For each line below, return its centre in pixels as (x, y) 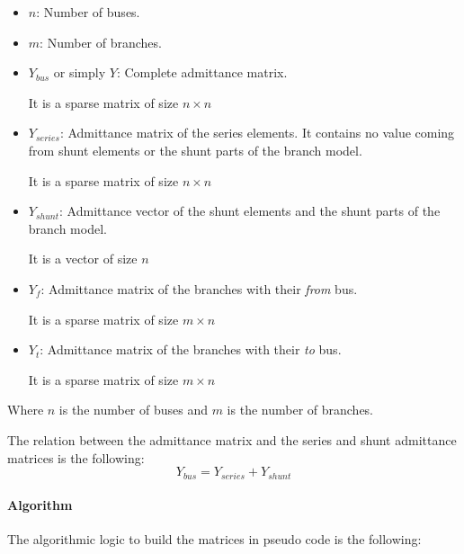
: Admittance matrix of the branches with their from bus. (199, 288)
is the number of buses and (133, 410)
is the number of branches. (300, 410)
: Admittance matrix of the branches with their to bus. (191, 349)
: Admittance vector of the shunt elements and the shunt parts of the (250, 211)
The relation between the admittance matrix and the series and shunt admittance (232, 439)
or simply (80, 72)
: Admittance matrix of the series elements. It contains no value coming (257, 133)
